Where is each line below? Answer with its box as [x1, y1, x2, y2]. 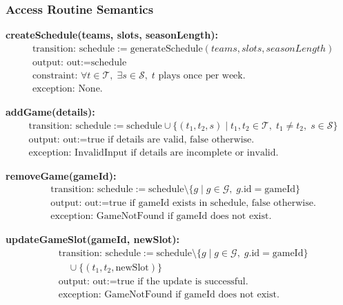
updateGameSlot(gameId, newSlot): [6, 232, 179, 246]
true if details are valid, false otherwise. [87, 134, 255, 145]
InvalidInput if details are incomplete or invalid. [75, 147, 279, 158]
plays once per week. [158, 70, 246, 81]
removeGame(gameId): [6, 168, 117, 182]
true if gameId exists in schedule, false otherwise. [109, 198, 316, 209]
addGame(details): [6, 104, 95, 118]
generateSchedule [130, 43, 203, 54]
